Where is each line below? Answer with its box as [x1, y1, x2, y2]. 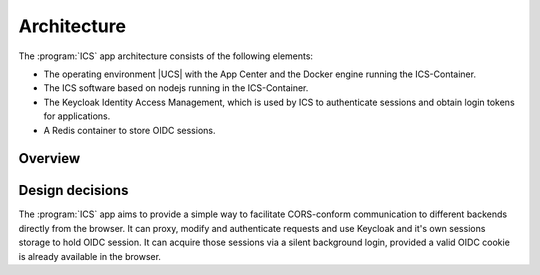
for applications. [43, 110, 111, 122]
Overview [18, 150, 81, 167]
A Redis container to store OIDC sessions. [43, 124, 216, 136]
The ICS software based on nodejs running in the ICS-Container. [43, 82, 309, 94]
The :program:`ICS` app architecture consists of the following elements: [18, 50, 314, 62]
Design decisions [18, 182, 129, 199]
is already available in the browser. [18, 250, 162, 262]
